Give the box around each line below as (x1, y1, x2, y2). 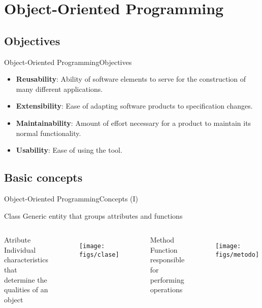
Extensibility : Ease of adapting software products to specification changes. (16, 100, 253, 111)
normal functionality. (16, 127, 81, 138)
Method (150, 234, 175, 245)
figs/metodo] (215, 251, 259, 258)
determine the (4, 274, 47, 285)
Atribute (4, 234, 31, 245)
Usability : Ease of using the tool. (16, 145, 122, 155)
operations (150, 284, 183, 295)
